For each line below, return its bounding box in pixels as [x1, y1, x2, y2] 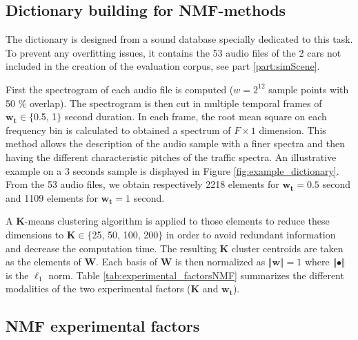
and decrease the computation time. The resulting [6, 240, 217, 255]
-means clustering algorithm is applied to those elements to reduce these [24, 214, 330, 228]
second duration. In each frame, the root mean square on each [65, 109, 327, 124]
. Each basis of [96, 254, 158, 269]
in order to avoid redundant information [166, 227, 336, 241]
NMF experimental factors [6, 315, 200, 337]
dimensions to [6, 227, 64, 241]
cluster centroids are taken [231, 240, 344, 255]
